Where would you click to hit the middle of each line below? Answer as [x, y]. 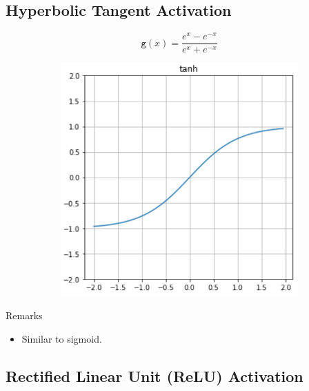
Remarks [24, 315]
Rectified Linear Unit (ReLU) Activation [154, 375]
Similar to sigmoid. [62, 338]
